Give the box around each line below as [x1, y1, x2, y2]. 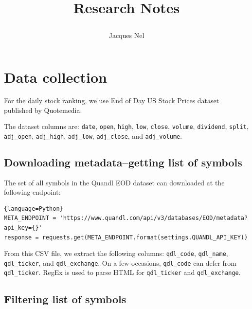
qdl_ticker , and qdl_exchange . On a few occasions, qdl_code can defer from [4, 257, 236, 268]
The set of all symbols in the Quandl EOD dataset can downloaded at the [4, 177, 225, 187]
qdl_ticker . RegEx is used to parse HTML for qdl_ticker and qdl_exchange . [4, 267, 241, 277]
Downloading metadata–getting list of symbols [4, 154, 242, 169]
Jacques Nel [108, 30, 144, 40]
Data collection [4, 67, 108, 87]
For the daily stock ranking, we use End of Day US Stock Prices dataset [4, 95, 219, 105]
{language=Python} [4, 205, 63, 212]
